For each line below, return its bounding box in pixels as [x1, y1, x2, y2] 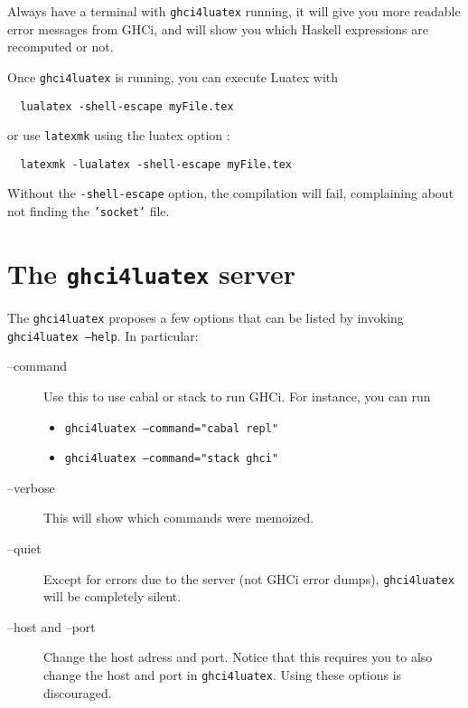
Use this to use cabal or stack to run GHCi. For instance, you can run [43, 386, 431, 405]
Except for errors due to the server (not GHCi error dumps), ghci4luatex [43, 569, 454, 588]
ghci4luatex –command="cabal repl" [64, 421, 279, 435]
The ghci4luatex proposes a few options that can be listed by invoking [7, 308, 404, 327]
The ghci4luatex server [7, 254, 295, 291]
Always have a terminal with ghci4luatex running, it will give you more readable [7, 2, 461, 20]
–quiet [7, 539, 42, 558]
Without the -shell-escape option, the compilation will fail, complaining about [7, 184, 454, 203]
